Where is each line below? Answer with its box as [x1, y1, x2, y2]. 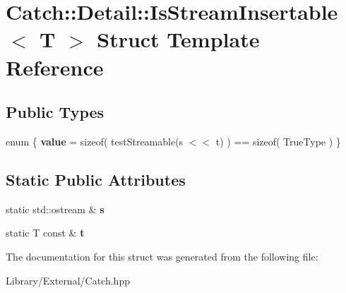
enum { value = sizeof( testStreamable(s [6, 133, 184, 148]
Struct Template [97, 25, 260, 54]
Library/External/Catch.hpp [6, 273, 130, 287]
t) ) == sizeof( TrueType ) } [215, 133, 341, 148]
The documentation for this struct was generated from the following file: [6, 249, 318, 263]
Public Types [6, 101, 105, 123]
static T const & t [6, 225, 85, 240]
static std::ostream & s [6, 201, 105, 216]
